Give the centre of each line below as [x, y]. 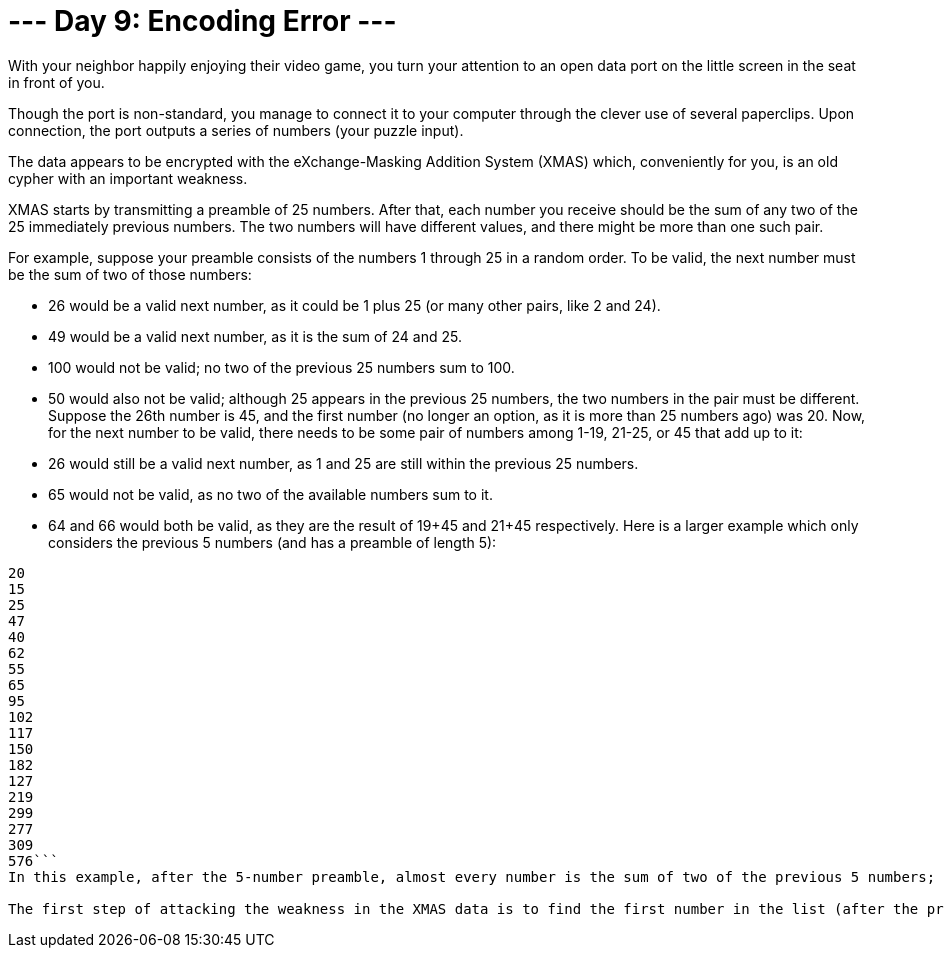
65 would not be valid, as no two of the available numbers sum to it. [270, 494]
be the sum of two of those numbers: [130, 274]
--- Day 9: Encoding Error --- [202, 21]
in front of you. [56, 82]
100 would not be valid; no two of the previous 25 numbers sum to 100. [281, 367]
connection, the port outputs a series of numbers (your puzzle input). [236, 130]
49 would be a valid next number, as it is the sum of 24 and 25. [255, 336]
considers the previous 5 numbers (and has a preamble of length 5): [272, 542]
